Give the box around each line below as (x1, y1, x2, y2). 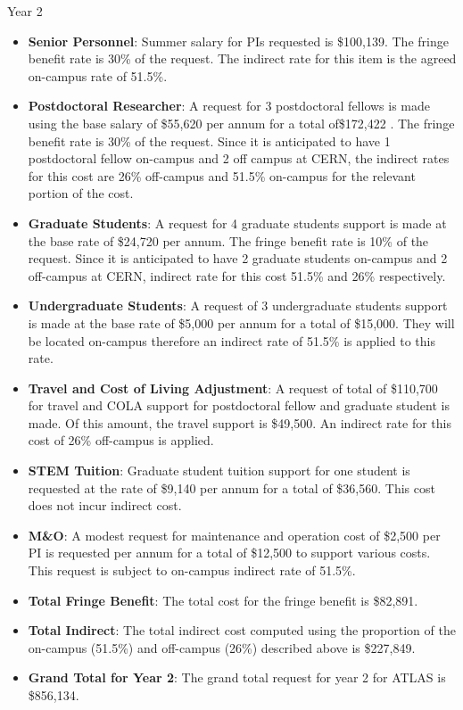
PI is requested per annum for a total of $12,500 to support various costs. (28, 543, 431, 562)
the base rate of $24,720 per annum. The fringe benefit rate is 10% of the (28, 231, 429, 250)
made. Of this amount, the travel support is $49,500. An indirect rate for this (28, 413, 451, 432)
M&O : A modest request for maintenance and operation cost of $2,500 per (28, 525, 441, 544)
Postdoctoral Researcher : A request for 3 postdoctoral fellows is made (28, 96, 431, 115)
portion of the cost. (28, 184, 134, 202)
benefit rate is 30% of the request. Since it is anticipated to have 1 (28, 131, 391, 150)
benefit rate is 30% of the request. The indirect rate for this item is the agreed (28, 49, 457, 68)
